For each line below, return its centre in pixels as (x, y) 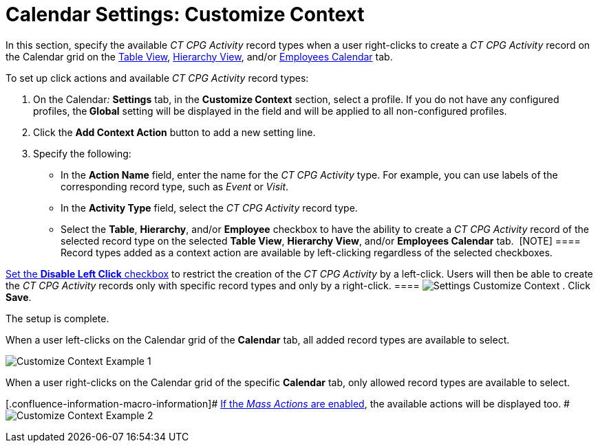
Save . (19, 297)
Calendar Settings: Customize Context (185, 14)
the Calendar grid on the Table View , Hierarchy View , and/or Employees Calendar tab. (199, 56)
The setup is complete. (57, 318)
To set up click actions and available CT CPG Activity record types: (157, 78)
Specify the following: (82, 153)
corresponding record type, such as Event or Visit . (175, 186)
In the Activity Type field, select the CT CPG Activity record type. (209, 208)
